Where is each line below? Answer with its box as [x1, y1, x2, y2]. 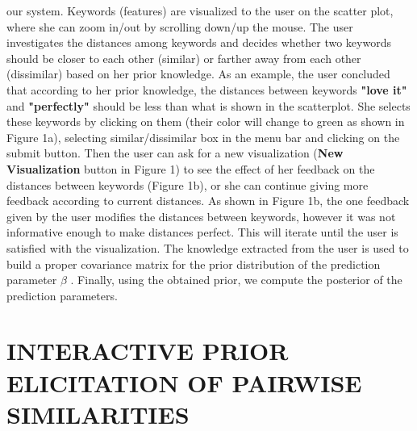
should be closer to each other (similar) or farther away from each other [6, 49, 361, 66]
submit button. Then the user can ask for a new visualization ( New [6, 144, 344, 161]
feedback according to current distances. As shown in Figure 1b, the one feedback [6, 192, 410, 209]
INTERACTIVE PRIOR [6, 334, 289, 367]
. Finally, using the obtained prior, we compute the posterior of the [70, 271, 402, 288]
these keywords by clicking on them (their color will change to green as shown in [6, 113, 405, 130]
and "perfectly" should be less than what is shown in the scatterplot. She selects [6, 97, 411, 114]
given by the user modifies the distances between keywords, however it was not [6, 207, 396, 224]
